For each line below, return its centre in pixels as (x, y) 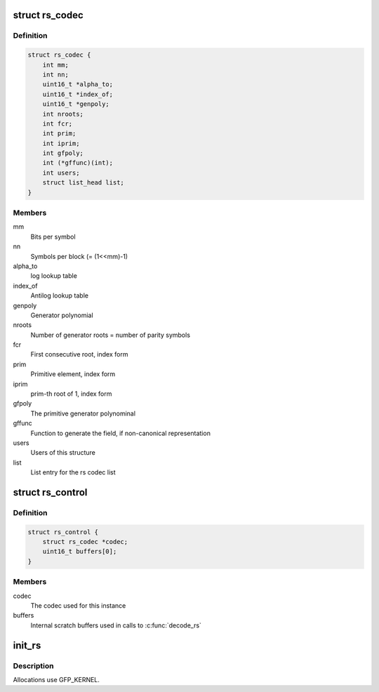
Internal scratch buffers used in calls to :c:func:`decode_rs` (116, 625)
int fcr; (58, 124)
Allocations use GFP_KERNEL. (56, 679)
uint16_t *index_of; (78, 94)
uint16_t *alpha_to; (78, 85)
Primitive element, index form (73, 374)
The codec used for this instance (78, 606)
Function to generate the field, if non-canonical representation (120, 433)
